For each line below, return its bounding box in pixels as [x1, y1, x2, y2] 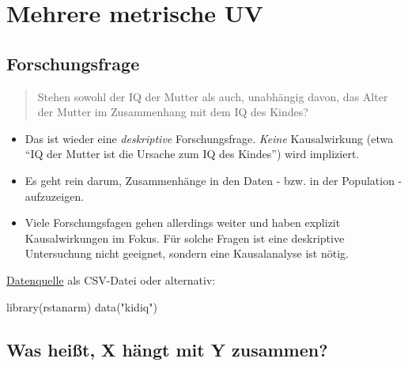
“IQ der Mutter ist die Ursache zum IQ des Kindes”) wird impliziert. [25, 145, 360, 162]
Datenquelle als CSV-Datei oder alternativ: [6, 271, 216, 288]
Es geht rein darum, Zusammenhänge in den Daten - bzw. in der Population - [25, 172, 402, 188]
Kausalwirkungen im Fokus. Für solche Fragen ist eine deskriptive [25, 229, 345, 246]
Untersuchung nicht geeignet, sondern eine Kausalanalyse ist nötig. [25, 245, 349, 262]
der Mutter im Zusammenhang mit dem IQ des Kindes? [37, 104, 308, 120]
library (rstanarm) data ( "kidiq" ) [6, 298, 157, 315]
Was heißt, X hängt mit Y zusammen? [6, 337, 328, 361]
